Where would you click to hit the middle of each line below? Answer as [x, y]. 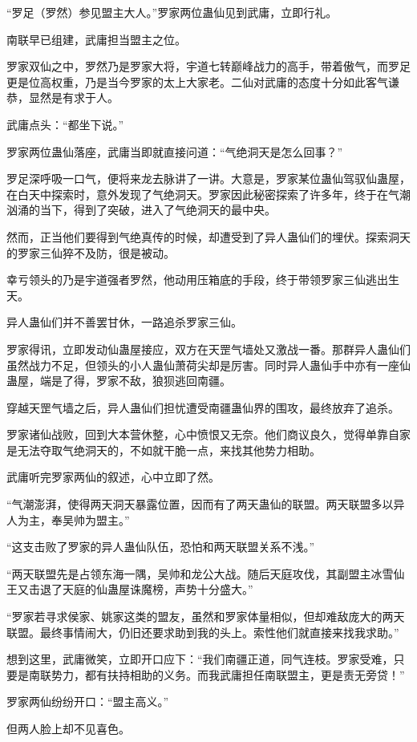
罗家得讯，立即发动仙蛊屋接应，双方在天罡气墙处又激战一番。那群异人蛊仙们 [208, 349]
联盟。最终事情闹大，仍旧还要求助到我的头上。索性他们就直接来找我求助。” [203, 632]
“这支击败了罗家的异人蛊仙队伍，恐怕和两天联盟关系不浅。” [161, 547]
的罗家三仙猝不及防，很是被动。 [91, 252]
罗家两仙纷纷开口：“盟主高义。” [88, 701]
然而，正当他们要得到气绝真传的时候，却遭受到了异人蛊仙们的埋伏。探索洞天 [208, 236]
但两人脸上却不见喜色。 [68, 728]
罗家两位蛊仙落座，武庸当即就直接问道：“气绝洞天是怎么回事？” [175, 151]
